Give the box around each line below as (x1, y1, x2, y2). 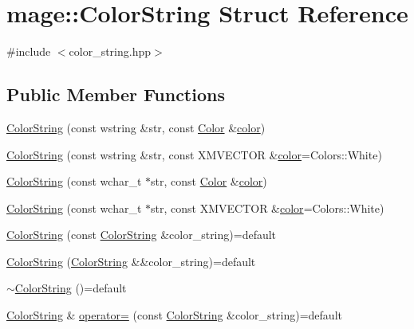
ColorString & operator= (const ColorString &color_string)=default (6, 307, 342, 323)
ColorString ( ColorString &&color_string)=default (6, 253, 256, 269)
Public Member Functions (6, 82, 225, 107)
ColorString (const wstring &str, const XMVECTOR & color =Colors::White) (6, 146, 382, 163)
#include (6, 43, 51, 60)
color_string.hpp (69, 43, 152, 60)
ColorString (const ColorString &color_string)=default (6, 226, 277, 243)
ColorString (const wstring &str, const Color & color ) (6, 119, 266, 135)
